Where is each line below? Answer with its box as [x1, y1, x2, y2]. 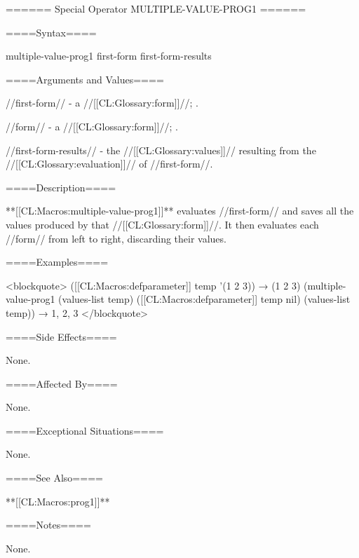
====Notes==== [6, 517, 91, 532]
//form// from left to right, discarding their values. [6, 231, 226, 245]
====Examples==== [6, 254, 109, 269]
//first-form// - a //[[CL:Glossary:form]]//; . [6, 95, 198, 110]
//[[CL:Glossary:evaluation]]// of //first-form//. [6, 156, 213, 171]
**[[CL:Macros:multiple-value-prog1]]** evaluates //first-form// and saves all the [6, 203, 354, 218]
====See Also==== [6, 470, 103, 485]
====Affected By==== [6, 376, 118, 390]
